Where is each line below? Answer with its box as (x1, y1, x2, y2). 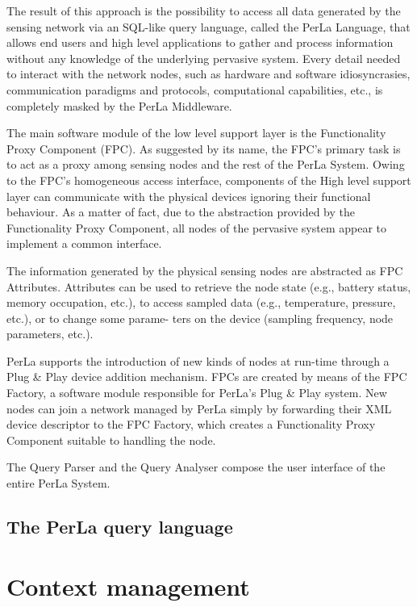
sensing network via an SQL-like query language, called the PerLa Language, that (6, 18, 411, 35)
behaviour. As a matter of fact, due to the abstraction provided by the (6, 203, 355, 220)
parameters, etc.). (6, 325, 94, 342)
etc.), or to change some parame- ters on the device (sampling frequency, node (6, 309, 394, 326)
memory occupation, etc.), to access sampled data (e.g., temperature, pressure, (6, 294, 396, 311)
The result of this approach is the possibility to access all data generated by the (6, 2, 401, 19)
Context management (6, 569, 250, 602)
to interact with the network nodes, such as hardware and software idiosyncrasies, (6, 65, 411, 82)
